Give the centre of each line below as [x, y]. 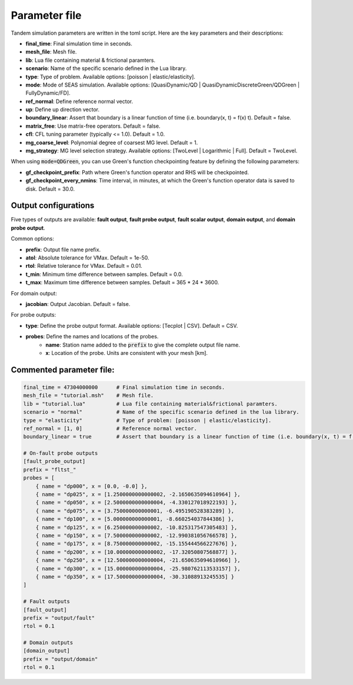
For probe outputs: [33, 315]
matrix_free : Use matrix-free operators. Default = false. [93, 126]
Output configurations [53, 206]
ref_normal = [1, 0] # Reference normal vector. [110, 428]
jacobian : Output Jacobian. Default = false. [78, 304]
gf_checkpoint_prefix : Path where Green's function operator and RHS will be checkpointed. [137, 172]
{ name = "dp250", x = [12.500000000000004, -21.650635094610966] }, [138, 560]
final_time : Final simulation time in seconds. [79, 44]
